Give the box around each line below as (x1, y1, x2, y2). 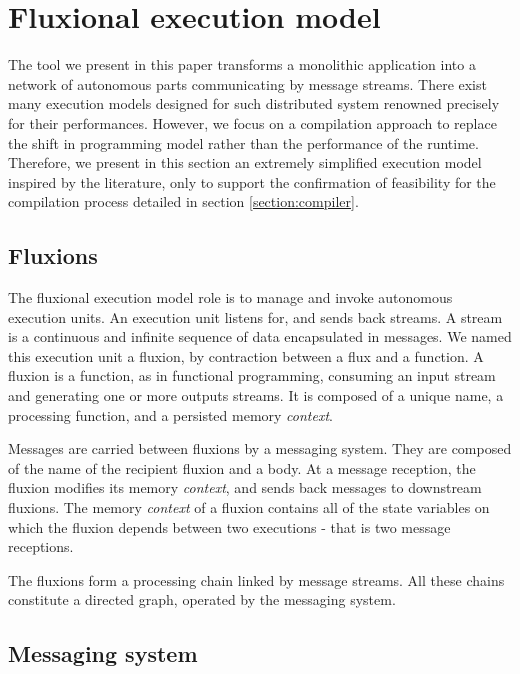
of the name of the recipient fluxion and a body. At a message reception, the (8, 457, 476, 478)
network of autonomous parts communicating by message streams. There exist (8, 73, 487, 94)
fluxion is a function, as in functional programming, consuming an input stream (8, 365, 496, 386)
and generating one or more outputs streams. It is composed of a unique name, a (8, 385, 504, 406)
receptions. (8, 536, 74, 557)
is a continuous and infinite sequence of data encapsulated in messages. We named (8, 326, 512, 347)
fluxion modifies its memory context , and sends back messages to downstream (8, 477, 482, 498)
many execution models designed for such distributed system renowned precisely (8, 93, 500, 114)
